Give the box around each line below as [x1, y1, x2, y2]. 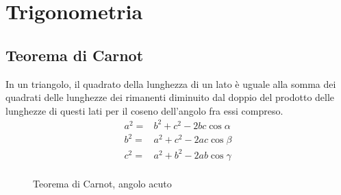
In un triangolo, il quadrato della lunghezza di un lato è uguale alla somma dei [5, 76, 336, 91]
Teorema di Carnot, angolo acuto [33, 176, 172, 190]
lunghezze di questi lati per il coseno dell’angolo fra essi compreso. [5, 103, 283, 117]
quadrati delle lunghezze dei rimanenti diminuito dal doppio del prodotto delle [5, 90, 335, 104]
